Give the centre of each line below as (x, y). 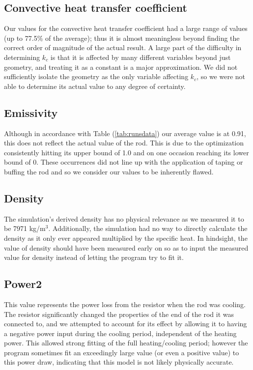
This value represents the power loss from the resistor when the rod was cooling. (125, 304)
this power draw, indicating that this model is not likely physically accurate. (119, 362)
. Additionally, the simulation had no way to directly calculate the (148, 228)
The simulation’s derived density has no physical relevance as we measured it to (124, 218)
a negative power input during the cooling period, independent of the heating (120, 333)
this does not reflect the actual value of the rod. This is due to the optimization (124, 143)
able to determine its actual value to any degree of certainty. (95, 86)
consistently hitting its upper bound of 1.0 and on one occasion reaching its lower (126, 152)
